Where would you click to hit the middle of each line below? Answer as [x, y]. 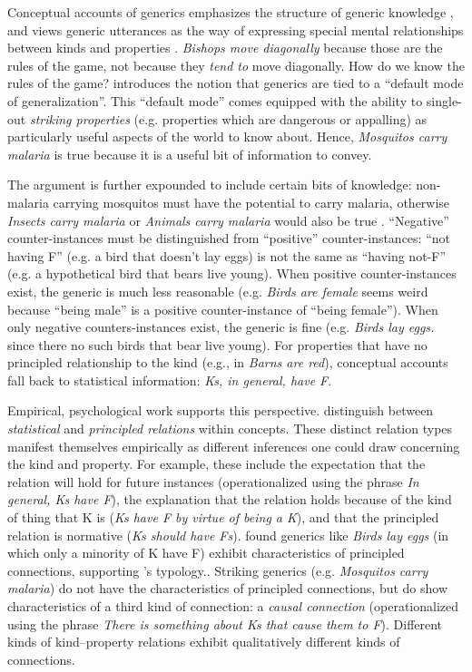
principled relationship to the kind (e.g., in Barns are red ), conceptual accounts [228, 362]
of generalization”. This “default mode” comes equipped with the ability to [215, 100]
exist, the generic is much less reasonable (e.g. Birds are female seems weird [218, 291]
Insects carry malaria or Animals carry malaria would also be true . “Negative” [228, 220]
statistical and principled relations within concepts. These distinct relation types [230, 429]
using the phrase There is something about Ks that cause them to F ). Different [225, 623]
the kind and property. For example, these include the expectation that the [216, 464]
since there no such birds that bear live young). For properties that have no [217, 344]
